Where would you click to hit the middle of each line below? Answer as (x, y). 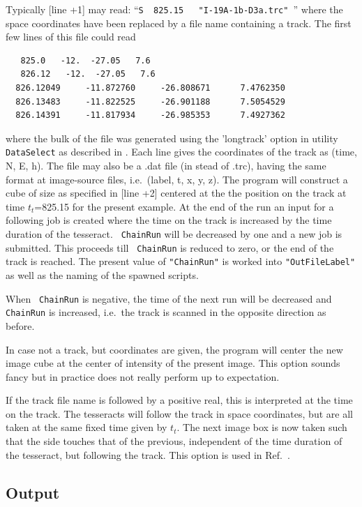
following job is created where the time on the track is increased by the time (169, 220)
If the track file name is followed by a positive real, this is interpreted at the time (179, 400)
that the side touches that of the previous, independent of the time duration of (174, 441)
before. (20, 325)
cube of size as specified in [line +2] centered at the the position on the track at (176, 193)
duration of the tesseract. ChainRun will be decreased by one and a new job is (174, 234)
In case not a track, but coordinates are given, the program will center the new (174, 349)
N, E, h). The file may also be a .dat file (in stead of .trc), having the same (166, 166)
